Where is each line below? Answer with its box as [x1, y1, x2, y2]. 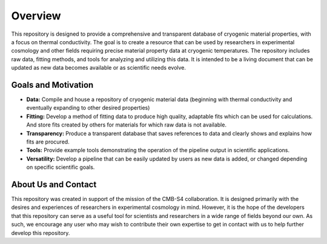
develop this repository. [11, 229, 70, 236]
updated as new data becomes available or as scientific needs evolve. [11, 64, 187, 71]
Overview [11, 9, 61, 22]
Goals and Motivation [11, 79, 94, 90]
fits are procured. [26, 138, 70, 145]
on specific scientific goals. [26, 163, 95, 171]
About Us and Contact [11, 179, 97, 190]
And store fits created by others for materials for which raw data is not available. [26, 121, 227, 128]
